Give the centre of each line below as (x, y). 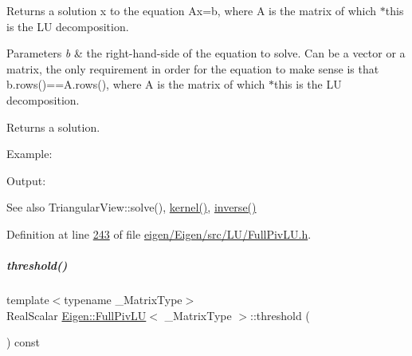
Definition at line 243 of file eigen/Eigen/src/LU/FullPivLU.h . (159, 233)
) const (24, 342)
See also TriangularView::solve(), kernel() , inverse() (131, 207)
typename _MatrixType (123, 300)
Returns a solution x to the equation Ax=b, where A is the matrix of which (192, 10)
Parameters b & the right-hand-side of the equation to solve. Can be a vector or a (206, 53)
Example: (29, 154)
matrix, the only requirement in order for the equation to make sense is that (193, 68)
